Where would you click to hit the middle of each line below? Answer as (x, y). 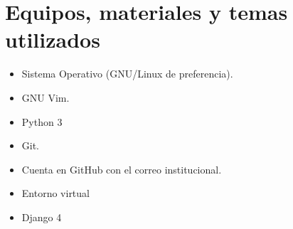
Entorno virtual (55, 193)
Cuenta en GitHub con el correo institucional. (122, 169)
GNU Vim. (46, 97)
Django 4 (42, 217)
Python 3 (42, 121)
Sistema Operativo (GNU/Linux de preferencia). (127, 74)
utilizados (53, 39)
